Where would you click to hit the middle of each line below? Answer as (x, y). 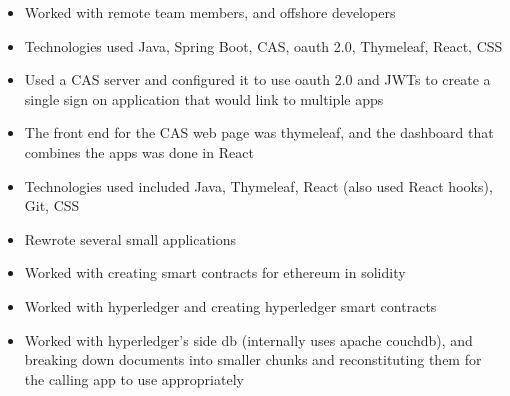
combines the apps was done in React (139, 151)
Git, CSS (52, 205)
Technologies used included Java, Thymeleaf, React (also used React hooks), (258, 185)
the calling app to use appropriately (134, 378)
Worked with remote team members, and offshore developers (210, 12)
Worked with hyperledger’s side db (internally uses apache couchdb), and (248, 339)
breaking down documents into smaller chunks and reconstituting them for (253, 359)
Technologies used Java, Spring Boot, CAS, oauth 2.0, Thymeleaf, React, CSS (263, 45)
